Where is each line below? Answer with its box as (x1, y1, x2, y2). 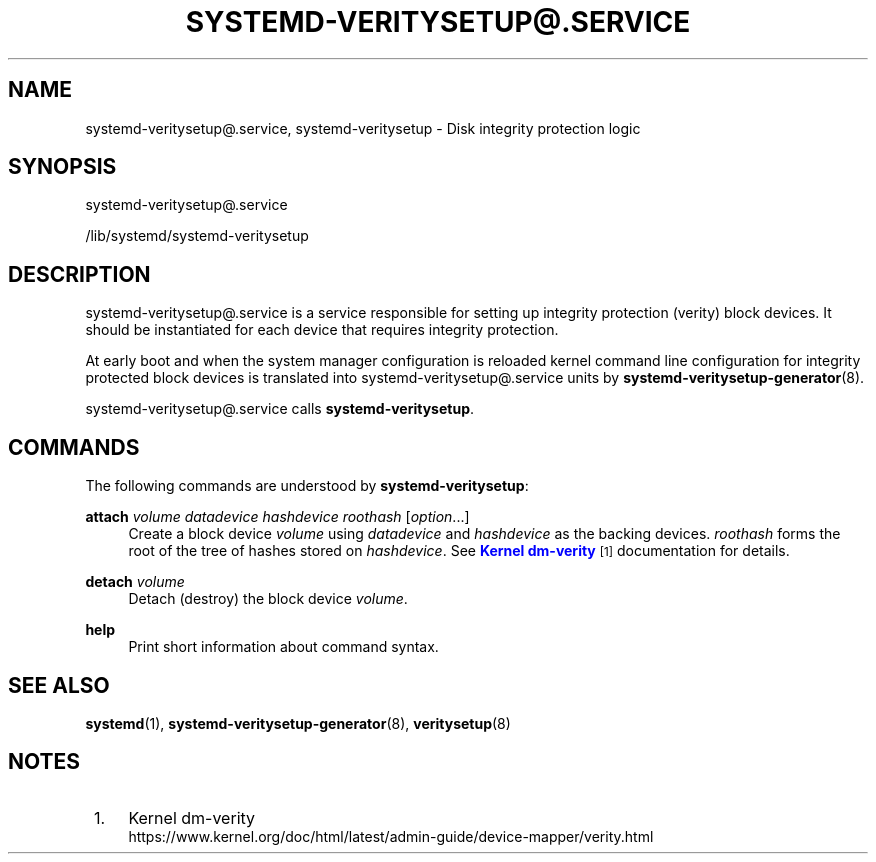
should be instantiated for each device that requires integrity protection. (85, 321, 559, 339)
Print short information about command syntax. (128, 638, 439, 656)
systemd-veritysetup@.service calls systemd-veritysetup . (85, 400, 475, 418)
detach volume (85, 573, 185, 591)
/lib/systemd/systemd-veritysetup (85, 227, 309, 245)
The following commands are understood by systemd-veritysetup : (85, 477, 529, 495)
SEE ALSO (8, 672, 110, 698)
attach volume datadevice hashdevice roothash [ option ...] (85, 508, 470, 526)
